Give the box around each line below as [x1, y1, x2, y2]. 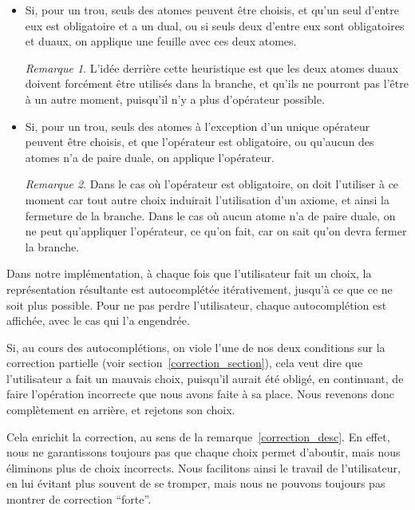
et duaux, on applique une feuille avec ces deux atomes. [25, 33, 297, 49]
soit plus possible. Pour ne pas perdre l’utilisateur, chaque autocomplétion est [6, 296, 387, 313]
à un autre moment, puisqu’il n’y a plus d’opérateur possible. [25, 90, 325, 107]
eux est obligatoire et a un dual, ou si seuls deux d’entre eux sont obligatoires [25, 17, 405, 34]
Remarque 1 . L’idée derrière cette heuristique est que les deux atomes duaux [25, 59, 399, 76]
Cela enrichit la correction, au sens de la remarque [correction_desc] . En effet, [6, 428, 390, 445]
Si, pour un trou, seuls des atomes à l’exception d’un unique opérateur [25, 117, 370, 134]
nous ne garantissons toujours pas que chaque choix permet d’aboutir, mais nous [6, 444, 401, 461]
